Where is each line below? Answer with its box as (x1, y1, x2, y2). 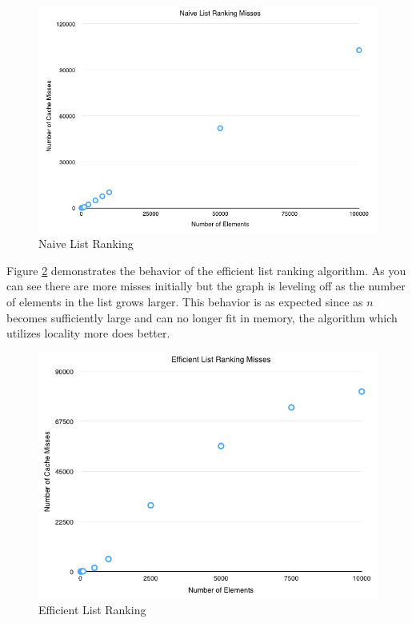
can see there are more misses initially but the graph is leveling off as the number (6, 278, 406, 294)
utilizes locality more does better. (6, 325, 170, 341)
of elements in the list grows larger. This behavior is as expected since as (6, 294, 363, 310)
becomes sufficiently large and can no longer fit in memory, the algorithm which (6, 309, 398, 325)
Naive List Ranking (38, 235, 134, 252)
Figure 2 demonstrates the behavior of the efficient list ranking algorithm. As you (6, 262, 406, 278)
